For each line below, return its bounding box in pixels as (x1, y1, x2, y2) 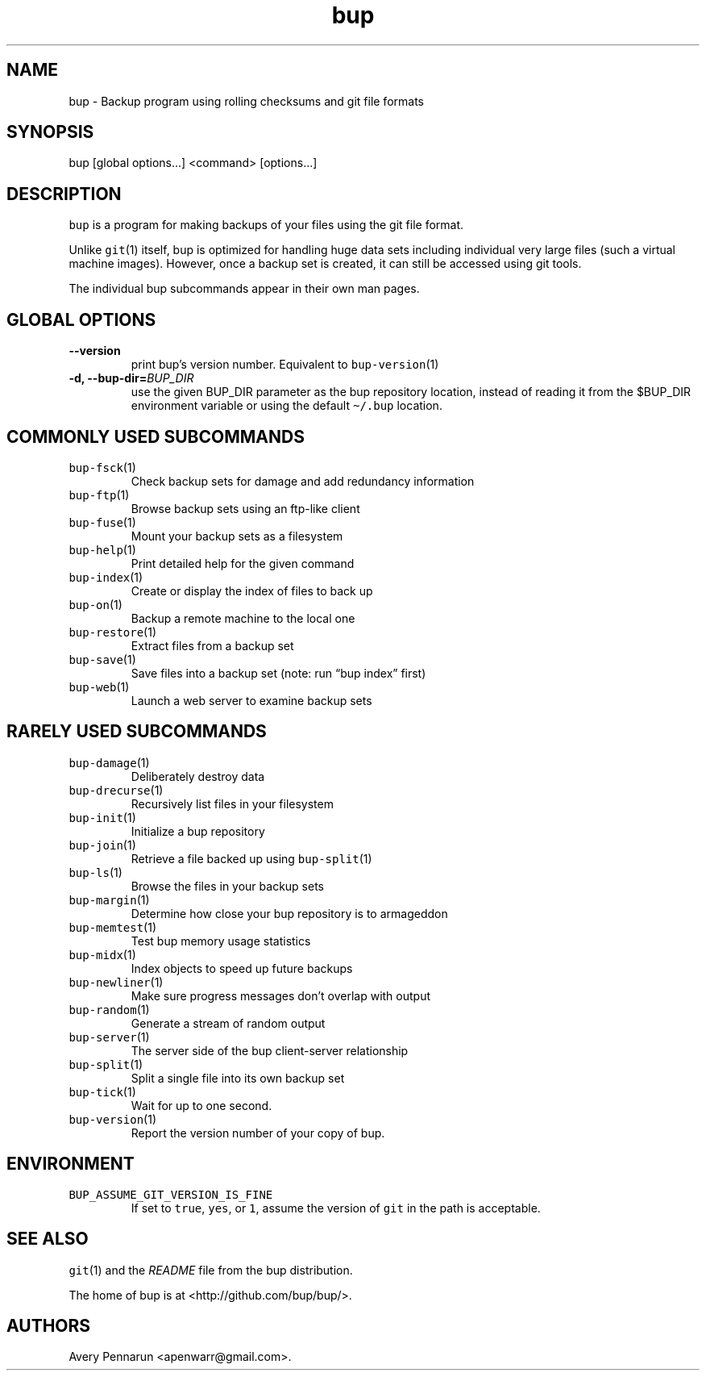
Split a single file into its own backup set (131, 1070, 345, 1085)
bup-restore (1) (69, 624, 157, 639)
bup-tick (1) (69, 1084, 136, 1099)
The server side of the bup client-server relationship (131, 1043, 409, 1058)
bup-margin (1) (69, 892, 150, 907)
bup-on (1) (69, 597, 123, 611)
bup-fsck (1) (69, 460, 136, 474)
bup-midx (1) (69, 947, 136, 962)
